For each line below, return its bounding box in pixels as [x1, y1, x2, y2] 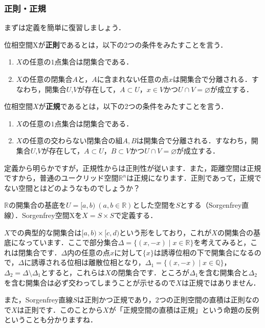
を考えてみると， [193, 237, 251, 248]
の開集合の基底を [8, 200, 66, 210]
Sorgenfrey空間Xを [21, 209, 82, 220]
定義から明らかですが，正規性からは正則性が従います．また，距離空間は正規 [4, 162, 261, 173]
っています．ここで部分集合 [25, 237, 118, 248]
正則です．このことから [24, 304, 103, 315]
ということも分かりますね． [4, 314, 97, 325]
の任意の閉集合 [22, 74, 73, 84]
